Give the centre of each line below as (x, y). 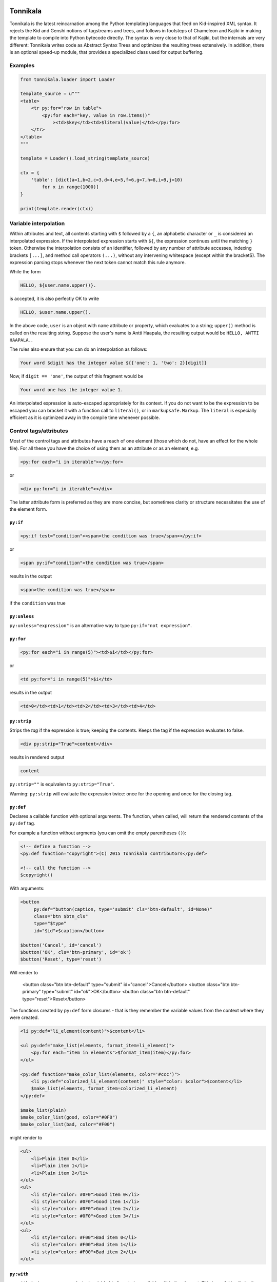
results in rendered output (37, 757)
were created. (24, 1017)
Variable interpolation (37, 224)
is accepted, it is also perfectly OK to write (54, 299)
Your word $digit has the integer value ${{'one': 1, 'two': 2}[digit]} (114, 363)
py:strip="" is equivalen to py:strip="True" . (62, 784)
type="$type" (50, 924)
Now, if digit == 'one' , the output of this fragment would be (76, 376)
